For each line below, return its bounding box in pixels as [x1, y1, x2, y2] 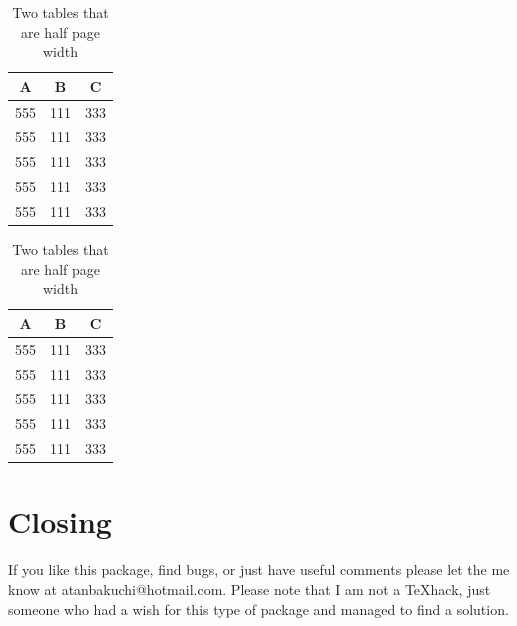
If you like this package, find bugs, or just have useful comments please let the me [8, 559, 510, 580]
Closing [8, 501, 112, 542]
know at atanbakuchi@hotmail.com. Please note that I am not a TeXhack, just [8, 578, 491, 599]
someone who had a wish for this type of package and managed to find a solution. [8, 598, 509, 619]
